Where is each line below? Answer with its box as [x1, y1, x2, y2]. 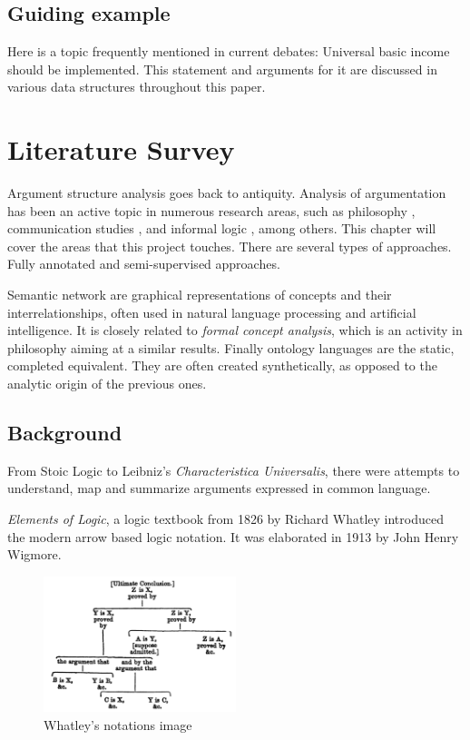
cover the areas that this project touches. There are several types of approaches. [7, 236, 452, 255]
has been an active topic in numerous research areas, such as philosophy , [7, 201, 416, 220]
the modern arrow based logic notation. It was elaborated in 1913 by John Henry [7, 527, 459, 546]
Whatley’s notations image [44, 715, 192, 734]
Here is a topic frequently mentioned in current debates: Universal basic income [7, 42, 450, 61]
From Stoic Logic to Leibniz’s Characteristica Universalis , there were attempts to [7, 460, 460, 479]
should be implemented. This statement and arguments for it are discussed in [7, 59, 437, 78]
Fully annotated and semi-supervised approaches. [7, 254, 280, 273]
